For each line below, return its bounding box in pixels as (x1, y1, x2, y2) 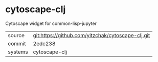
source (8, 32, 25, 39)
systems (8, 48, 28, 55)
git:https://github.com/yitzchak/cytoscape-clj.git (33, 32, 150, 39)
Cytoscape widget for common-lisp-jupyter (5, 20, 97, 26)
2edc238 (33, 40, 56, 47)
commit (8, 40, 26, 47)
